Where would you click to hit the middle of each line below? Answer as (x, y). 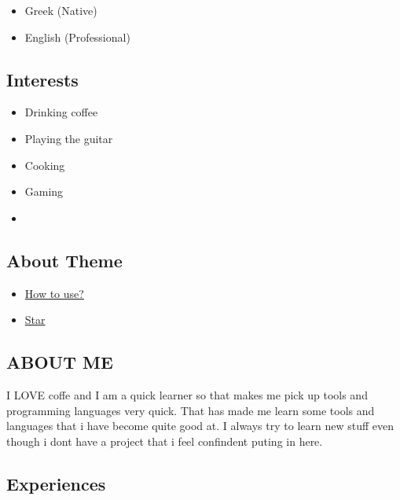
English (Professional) (77, 37)
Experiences (56, 483)
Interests (42, 79)
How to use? (54, 293)
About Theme (64, 260)
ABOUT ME (60, 362)
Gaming (44, 191)
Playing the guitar (69, 138)
